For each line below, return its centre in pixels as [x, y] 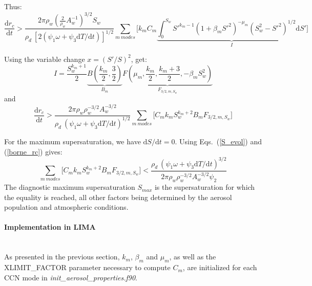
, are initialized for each [220, 267]
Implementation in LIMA [50, 227]
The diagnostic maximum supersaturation [70, 187]
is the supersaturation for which [205, 187]
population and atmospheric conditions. [66, 207]
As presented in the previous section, [62, 257]
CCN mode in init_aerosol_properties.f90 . [71, 277]
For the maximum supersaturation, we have [72, 141]
